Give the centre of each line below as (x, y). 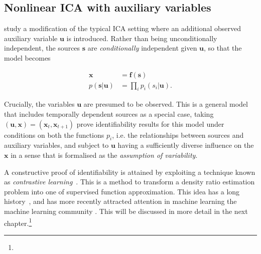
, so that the (223, 48)
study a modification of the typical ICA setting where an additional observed (123, 28)
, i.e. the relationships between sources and (178, 135)
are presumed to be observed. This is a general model (166, 104)
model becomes (27, 57)
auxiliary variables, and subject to (56, 145)
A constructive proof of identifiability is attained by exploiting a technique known (130, 172)
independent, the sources (42, 48)
